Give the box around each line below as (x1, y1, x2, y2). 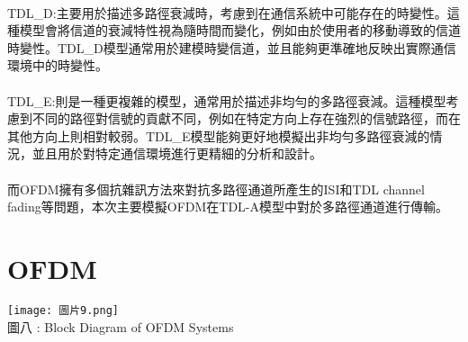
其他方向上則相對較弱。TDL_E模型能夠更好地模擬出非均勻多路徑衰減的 (7, 126, 430, 145)
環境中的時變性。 (7, 56, 108, 75)
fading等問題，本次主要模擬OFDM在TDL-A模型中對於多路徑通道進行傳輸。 (7, 197, 449, 216)
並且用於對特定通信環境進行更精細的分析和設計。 (31, 144, 322, 163)
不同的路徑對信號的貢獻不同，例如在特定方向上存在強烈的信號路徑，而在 (31, 109, 461, 128)
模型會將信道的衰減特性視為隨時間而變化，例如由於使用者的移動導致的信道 (19, 21, 461, 40)
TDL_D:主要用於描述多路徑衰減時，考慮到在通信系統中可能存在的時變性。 (7, 3, 447, 22)
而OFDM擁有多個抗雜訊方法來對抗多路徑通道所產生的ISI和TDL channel (7, 179, 425, 198)
